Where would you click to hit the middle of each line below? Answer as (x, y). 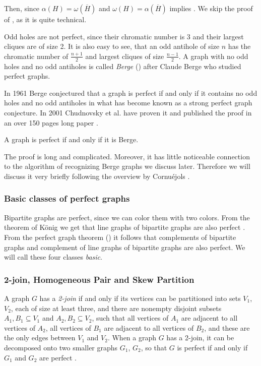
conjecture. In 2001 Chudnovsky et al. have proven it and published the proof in (128, 112)
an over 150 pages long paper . (51, 122)
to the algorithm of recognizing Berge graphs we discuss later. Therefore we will (127, 166)
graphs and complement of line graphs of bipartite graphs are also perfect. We (125, 247)
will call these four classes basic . (53, 257)
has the (239, 46)
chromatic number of (36, 56)
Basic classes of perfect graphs (67, 198)
